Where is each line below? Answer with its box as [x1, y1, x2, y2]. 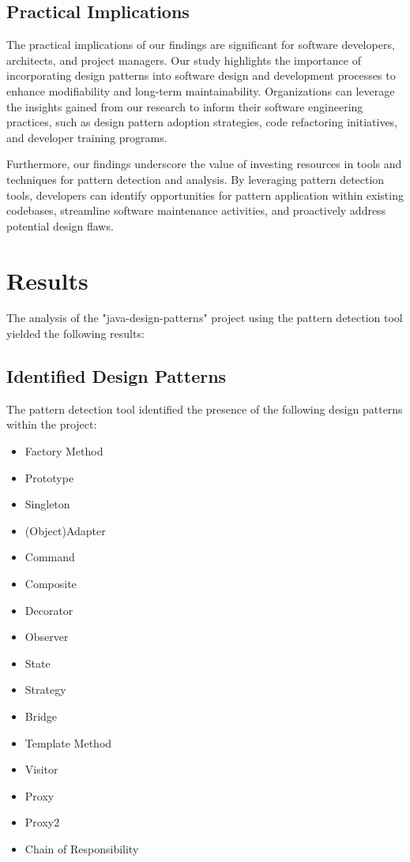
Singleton [24, 496, 70, 512]
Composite [24, 575, 77, 591]
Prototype [24, 469, 74, 485]
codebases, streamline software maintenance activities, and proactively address [6, 202, 386, 219]
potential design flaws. [6, 217, 114, 234]
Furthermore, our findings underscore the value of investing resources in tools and [6, 156, 402, 172]
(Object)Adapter [24, 522, 106, 538]
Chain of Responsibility [24, 840, 139, 856]
